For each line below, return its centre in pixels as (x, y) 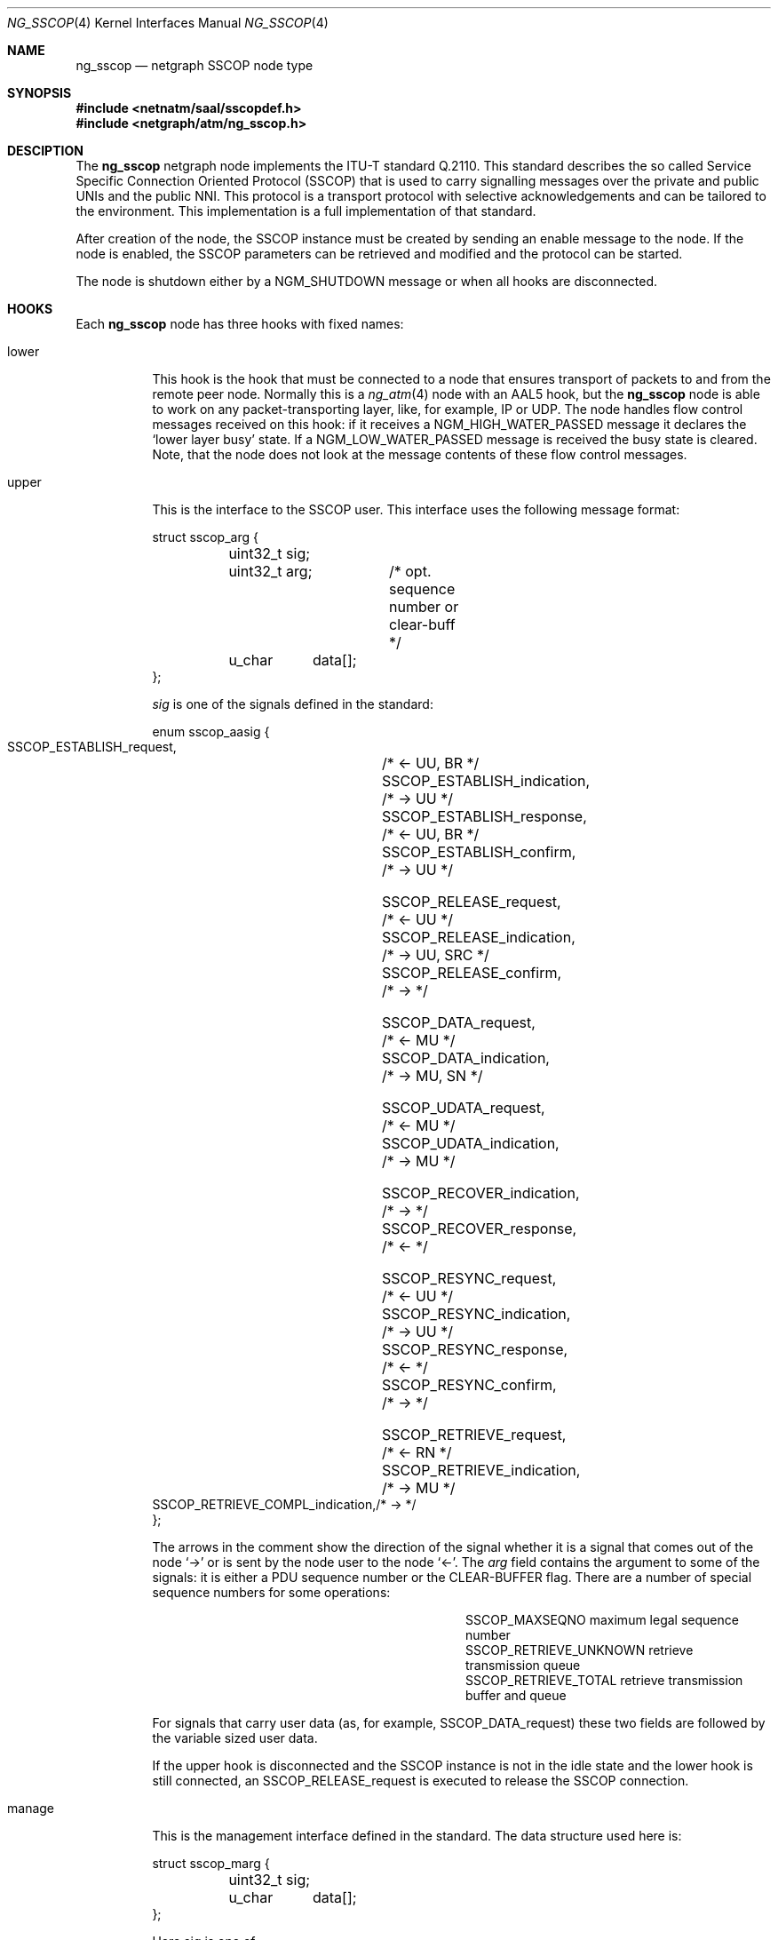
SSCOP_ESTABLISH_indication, (486, 781)
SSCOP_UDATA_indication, (470, 1143)
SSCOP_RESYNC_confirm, (469, 1385)
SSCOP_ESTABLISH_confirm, (479, 852)
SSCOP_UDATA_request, (463, 1108)
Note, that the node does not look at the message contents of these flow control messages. (420, 454)
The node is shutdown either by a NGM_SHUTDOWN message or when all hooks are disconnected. (367, 281)
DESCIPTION (45, 151)
